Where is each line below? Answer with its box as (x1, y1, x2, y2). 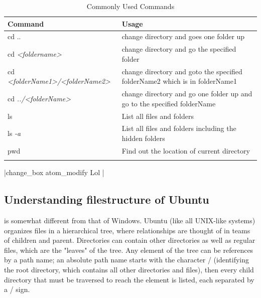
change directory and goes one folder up (121, 31, 245, 42)
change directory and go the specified (121, 44, 236, 54)
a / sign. (4, 284, 30, 294)
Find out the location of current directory (121, 145, 250, 156)
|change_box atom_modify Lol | (4, 167, 104, 178)
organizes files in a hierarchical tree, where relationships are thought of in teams (4, 225, 250, 235)
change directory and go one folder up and (121, 88, 252, 99)
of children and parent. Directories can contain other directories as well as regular (4, 235, 255, 245)
